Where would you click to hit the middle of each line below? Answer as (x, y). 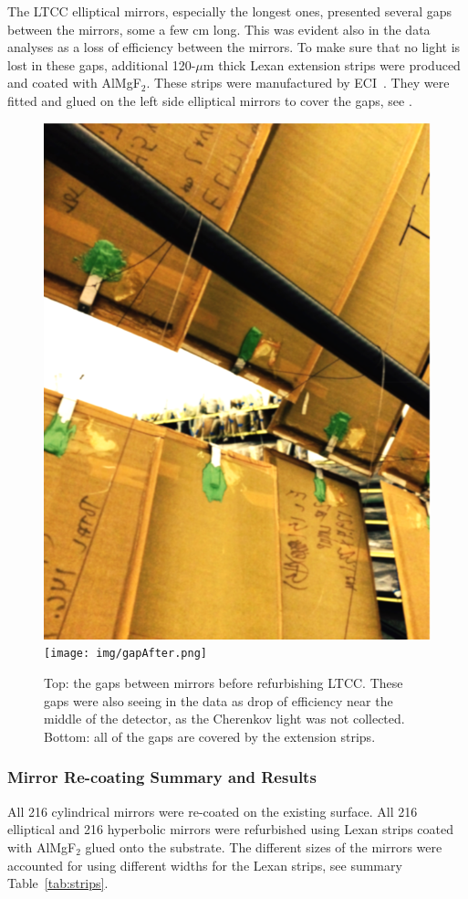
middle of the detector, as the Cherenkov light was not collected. (224, 719)
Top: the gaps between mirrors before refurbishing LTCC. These (224, 683)
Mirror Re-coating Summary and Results (162, 777)
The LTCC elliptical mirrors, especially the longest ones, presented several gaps (229, 11)
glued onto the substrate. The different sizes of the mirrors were (264, 846)
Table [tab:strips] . (58, 883)
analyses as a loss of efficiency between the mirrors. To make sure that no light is (234, 47)
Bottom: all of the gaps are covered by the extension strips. (210, 736)
